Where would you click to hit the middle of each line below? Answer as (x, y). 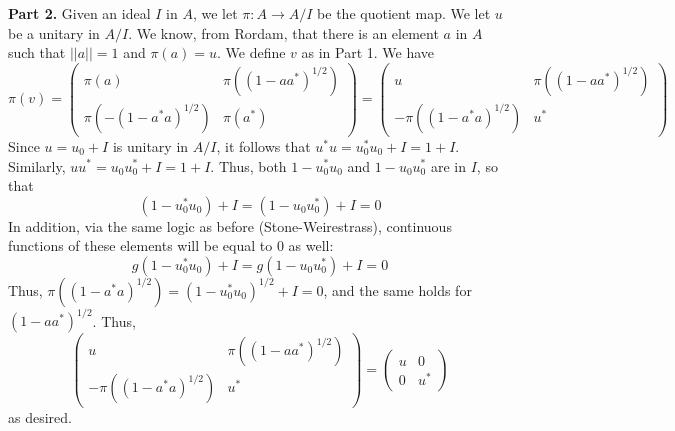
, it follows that (263, 145)
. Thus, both (248, 165)
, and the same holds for (397, 289)
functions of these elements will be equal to (140, 245)
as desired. (40, 416)
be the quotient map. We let (404, 13)
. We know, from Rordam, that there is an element (283, 32)
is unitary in (150, 145)
